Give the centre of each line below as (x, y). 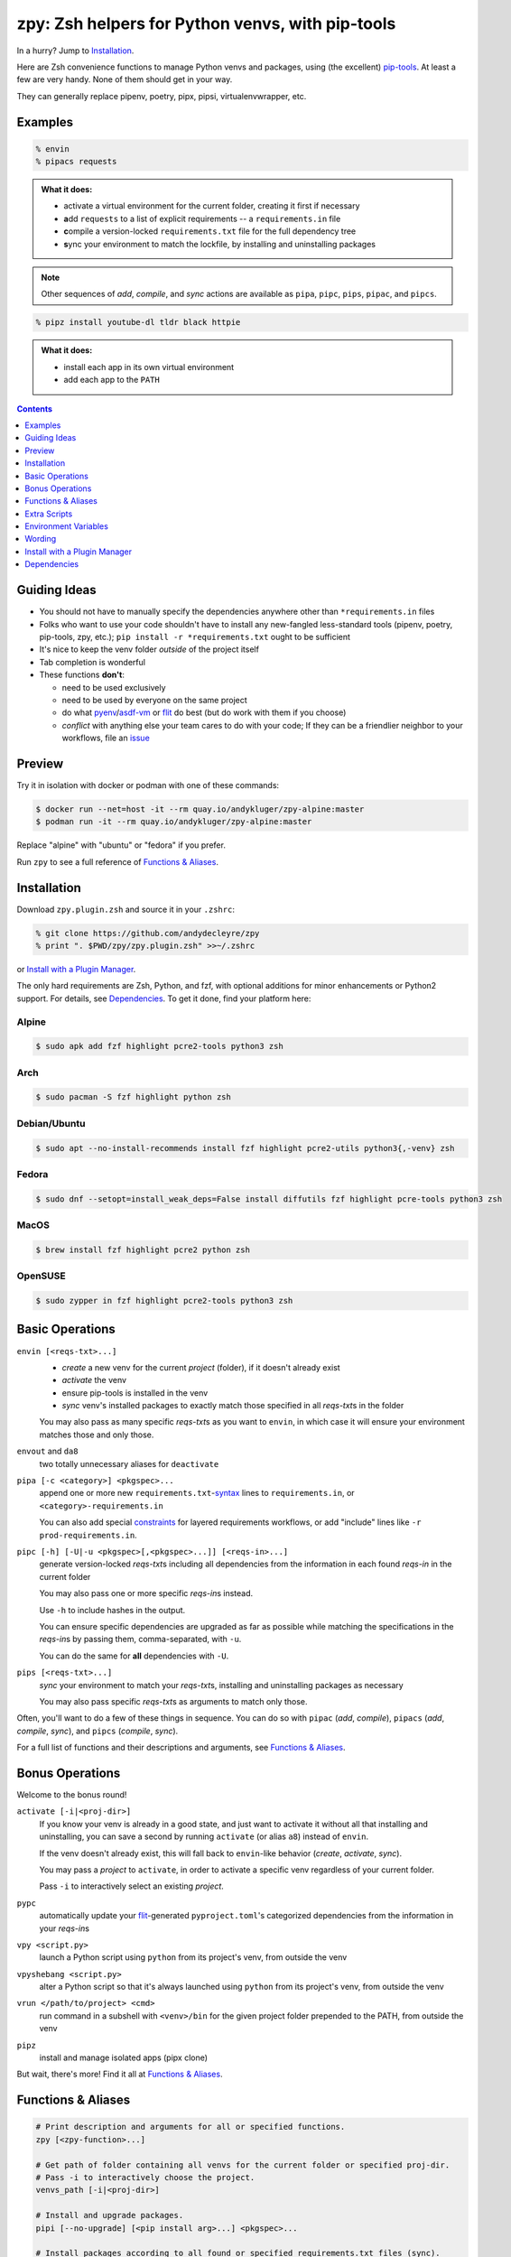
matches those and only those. (97, 1435)
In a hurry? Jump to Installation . (75, 51)
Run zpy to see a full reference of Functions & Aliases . (117, 861)
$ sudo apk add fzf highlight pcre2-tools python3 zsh (159, 1046)
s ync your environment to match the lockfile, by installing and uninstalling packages (220, 244)
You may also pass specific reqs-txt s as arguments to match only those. (173, 1701)
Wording (41, 539)
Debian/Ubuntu (51, 1123)
